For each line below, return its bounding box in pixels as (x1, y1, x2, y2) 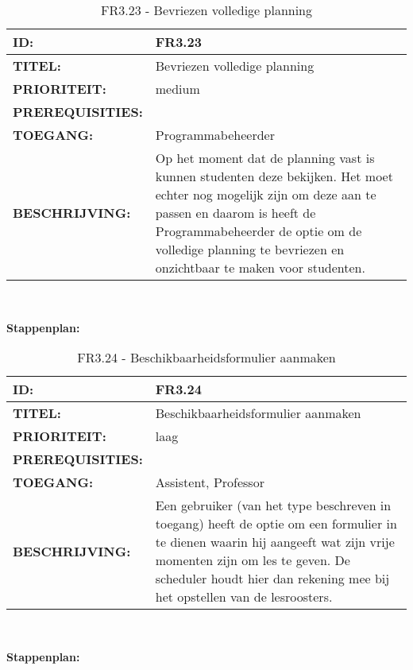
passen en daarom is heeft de (155, 203, 316, 222)
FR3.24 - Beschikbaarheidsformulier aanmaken (77, 348, 336, 367)
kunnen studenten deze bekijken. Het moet (155, 167, 393, 185)
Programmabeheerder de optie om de (155, 222, 362, 240)
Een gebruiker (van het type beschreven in (155, 496, 392, 515)
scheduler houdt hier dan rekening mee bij (155, 569, 390, 588)
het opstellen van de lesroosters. (155, 587, 333, 606)
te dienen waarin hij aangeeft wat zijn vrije (155, 533, 395, 552)
